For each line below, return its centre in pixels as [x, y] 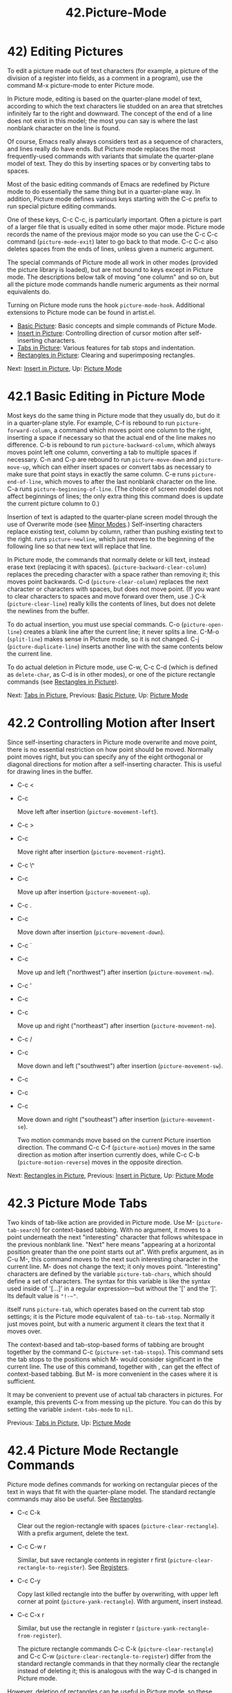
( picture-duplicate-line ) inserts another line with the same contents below [115, 646]
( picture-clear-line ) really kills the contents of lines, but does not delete [112, 603]
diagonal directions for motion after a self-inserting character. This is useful [115, 764]
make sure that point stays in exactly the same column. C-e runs [99, 474]
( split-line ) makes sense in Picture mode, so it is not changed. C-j [103, 639]
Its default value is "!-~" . [42, 1295]
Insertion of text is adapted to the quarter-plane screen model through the [112, 516]
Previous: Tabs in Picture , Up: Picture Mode [69, 1422]
